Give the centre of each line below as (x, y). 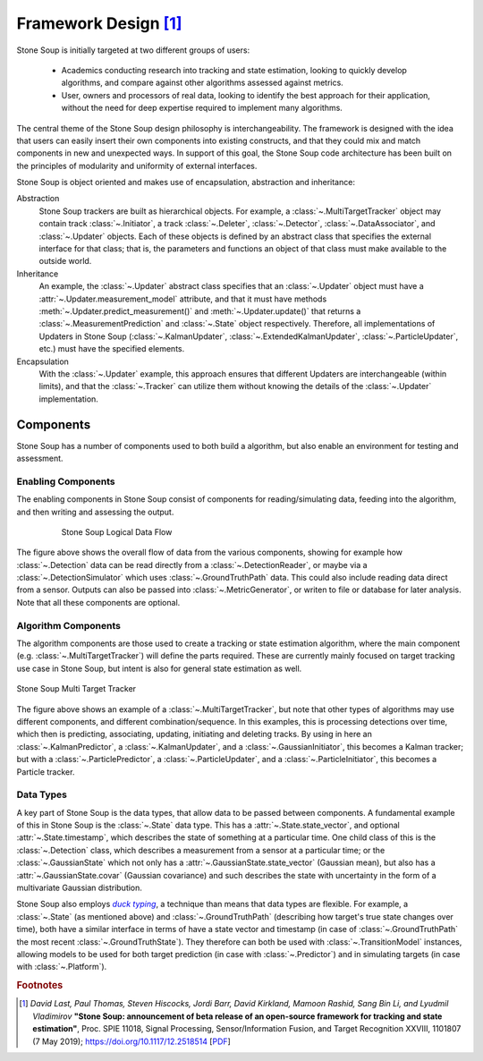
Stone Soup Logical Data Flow (117, 531)
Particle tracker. (46, 772)
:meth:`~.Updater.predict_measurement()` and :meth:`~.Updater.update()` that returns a (200, 311)
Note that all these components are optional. (98, 602)
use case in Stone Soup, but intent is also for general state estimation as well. (159, 668)
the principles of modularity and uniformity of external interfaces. (137, 166)
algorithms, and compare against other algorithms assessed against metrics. (202, 83)
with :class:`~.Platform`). (62, 967)
